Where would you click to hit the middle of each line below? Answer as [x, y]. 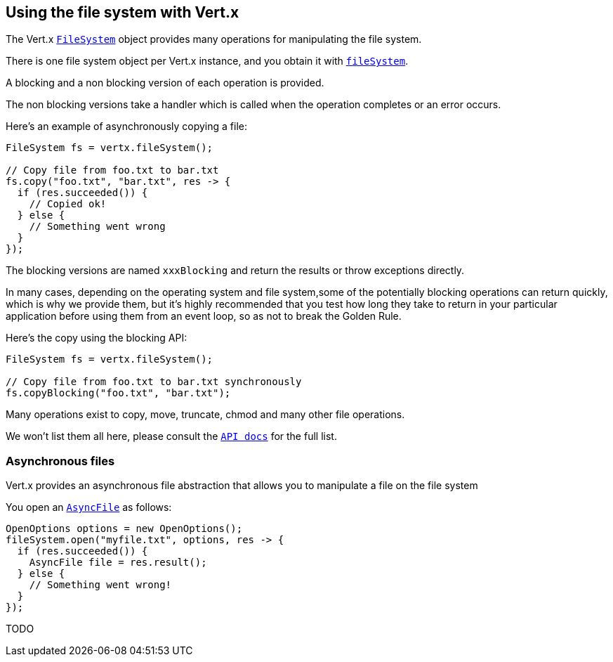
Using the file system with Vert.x [123, 12]
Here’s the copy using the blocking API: [97, 338]
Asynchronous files [60, 461]
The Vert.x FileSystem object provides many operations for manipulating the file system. [214, 39]
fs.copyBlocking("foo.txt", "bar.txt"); [118, 393]
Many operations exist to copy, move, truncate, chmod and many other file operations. [205, 415]
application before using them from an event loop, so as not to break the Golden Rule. [204, 316]
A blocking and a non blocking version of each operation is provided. [165, 83]
